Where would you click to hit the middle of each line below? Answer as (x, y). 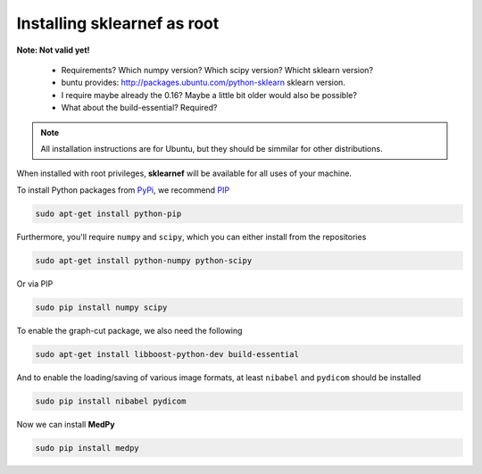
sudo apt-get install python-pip (108, 213)
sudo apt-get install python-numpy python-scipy (144, 260)
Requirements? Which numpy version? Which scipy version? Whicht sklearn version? (217, 70)
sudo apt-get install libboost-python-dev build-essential (167, 354)
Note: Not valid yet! (53, 50)
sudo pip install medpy (87, 448)
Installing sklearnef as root (118, 23)
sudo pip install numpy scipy (101, 307)
